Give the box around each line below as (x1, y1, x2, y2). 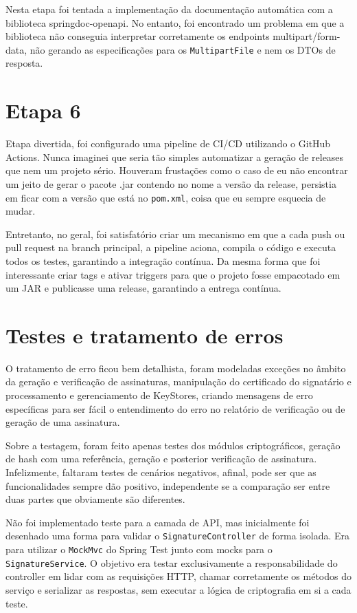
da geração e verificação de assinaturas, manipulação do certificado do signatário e (5, 374, 352, 389)
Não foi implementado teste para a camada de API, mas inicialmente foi (5, 515, 310, 529)
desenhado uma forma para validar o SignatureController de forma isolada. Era (5, 528, 349, 543)
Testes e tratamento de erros (5, 321, 284, 349)
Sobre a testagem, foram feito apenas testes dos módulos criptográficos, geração (5, 438, 341, 452)
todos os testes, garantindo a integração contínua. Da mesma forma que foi (5, 253, 321, 268)
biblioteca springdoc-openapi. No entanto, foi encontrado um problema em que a (5, 15, 345, 30)
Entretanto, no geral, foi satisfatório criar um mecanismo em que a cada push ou (5, 226, 345, 241)
